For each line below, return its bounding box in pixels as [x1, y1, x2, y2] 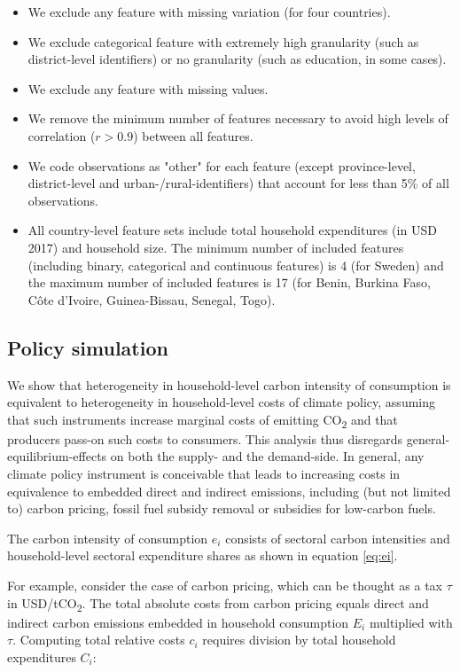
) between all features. [133, 126, 253, 145]
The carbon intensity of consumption [7, 528, 208, 547]
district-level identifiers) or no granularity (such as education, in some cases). [27, 50, 447, 68]
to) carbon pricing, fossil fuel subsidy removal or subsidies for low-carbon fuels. [7, 499, 436, 518]
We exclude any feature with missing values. [27, 79, 269, 98]
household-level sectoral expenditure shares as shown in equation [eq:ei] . [7, 546, 398, 565]
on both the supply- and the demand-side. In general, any [110, 447, 425, 465]
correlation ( [27, 126, 96, 145]
